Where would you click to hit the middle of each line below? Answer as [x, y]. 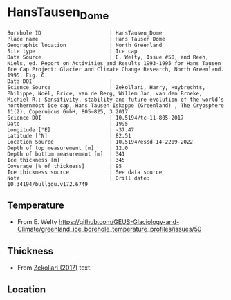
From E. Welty [37, 222]
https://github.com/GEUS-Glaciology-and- [119, 222]
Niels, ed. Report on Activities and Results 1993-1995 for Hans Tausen [114, 63]
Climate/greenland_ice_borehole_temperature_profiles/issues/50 [109, 229]
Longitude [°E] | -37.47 [71, 130]
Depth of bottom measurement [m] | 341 [66, 154]
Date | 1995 [68, 124]
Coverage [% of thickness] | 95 [65, 166]
